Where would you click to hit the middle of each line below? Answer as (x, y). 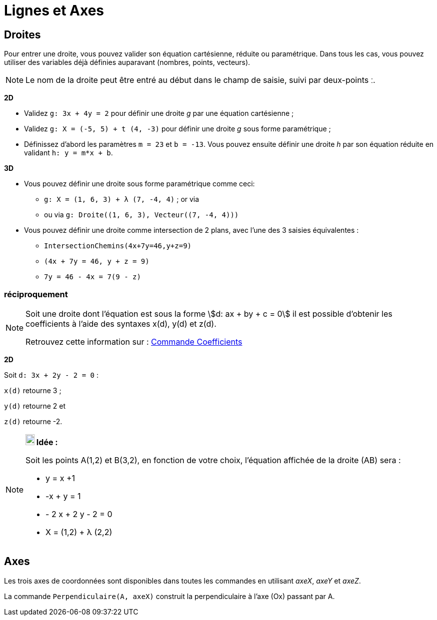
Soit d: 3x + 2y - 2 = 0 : (51, 375)
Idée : (47, 442)
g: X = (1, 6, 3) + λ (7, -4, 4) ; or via (122, 199)
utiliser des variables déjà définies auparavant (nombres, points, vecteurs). (127, 62)
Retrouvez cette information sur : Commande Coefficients (134, 341)
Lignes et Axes (54, 10)
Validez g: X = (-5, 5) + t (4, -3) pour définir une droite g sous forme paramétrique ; (177, 129)
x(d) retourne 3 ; (33, 390)
